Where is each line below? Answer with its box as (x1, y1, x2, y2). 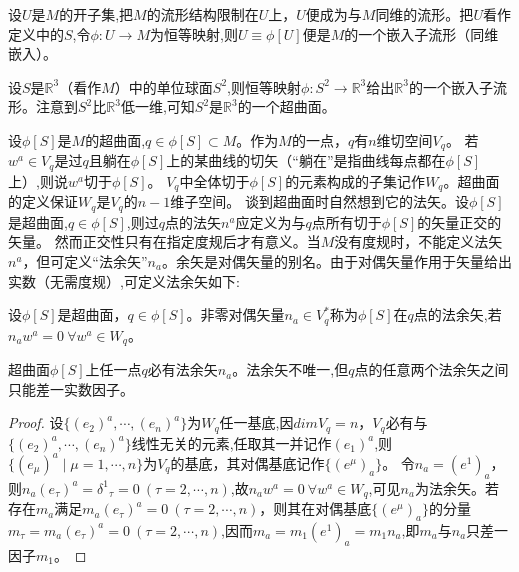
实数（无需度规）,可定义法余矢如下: (8, 270, 240, 291)
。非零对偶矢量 (186, 304, 285, 325)
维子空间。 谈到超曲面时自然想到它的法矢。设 (170, 191, 469, 212)
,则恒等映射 (227, 76, 302, 97)
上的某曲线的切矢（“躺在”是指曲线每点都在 (166, 150, 446, 171)
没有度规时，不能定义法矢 (334, 231, 503, 252)
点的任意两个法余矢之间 (354, 359, 509, 380)
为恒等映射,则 (149, 23, 238, 44)
